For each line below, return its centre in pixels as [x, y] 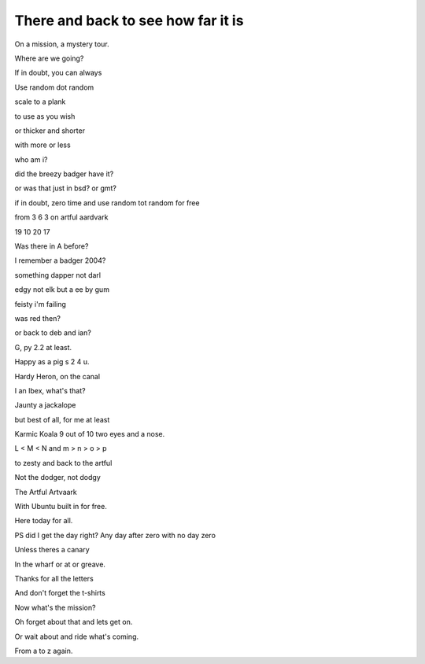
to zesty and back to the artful [63, 463]
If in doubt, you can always [58, 73]
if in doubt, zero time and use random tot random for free [107, 203]
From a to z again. [44, 651]
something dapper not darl [58, 275]
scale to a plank [40, 101]
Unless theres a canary [52, 550]
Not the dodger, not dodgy [58, 478]
